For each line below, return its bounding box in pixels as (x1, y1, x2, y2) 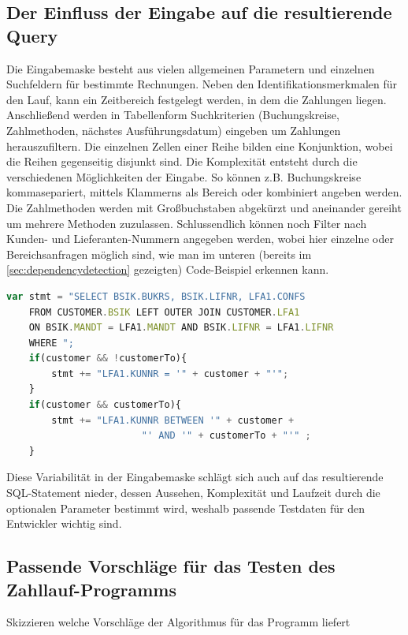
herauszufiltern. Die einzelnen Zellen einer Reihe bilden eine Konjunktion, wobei (6, 137, 393, 154)
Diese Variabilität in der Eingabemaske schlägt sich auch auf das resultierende (6, 469, 384, 485)
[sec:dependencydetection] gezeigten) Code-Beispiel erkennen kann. (6, 261, 329, 278)
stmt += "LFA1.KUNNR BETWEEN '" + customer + (51, 414, 295, 426)
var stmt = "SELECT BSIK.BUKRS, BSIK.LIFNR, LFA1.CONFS (6, 290, 306, 302)
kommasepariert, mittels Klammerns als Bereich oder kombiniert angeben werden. (6, 184, 402, 200)
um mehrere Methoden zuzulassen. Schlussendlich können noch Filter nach (6, 215, 367, 231)
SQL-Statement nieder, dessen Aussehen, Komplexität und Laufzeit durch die (6, 484, 380, 501)
